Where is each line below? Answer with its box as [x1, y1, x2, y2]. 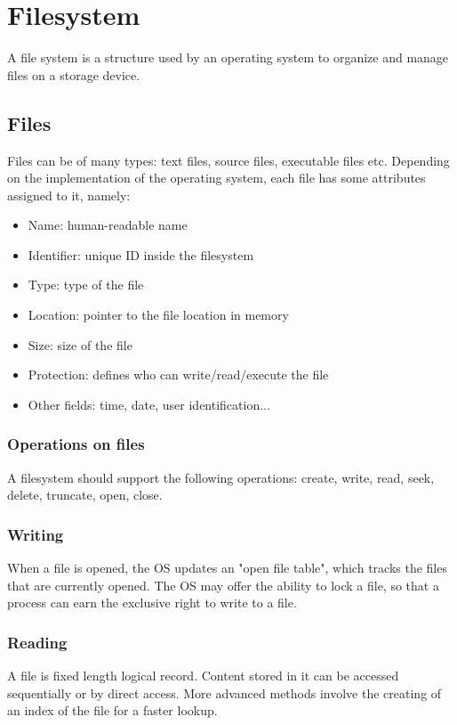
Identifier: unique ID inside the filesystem [28, 245, 254, 264]
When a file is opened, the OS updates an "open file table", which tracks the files [7, 558, 447, 577]
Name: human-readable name [28, 216, 188, 234]
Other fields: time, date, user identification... [28, 395, 270, 413]
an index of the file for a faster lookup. [7, 701, 218, 720]
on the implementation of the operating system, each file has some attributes [7, 168, 426, 187]
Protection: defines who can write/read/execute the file [28, 365, 329, 384]
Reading [7, 631, 68, 653]
